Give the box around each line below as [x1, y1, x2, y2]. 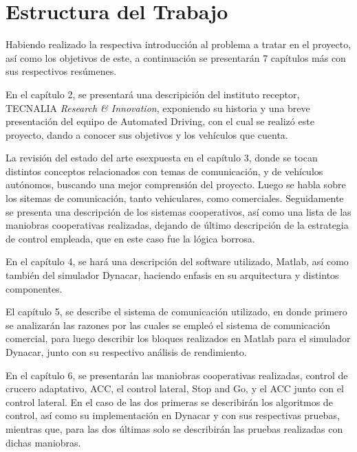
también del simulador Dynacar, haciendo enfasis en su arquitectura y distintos [6, 268, 339, 282]
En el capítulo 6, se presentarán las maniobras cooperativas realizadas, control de [6, 368, 348, 382]
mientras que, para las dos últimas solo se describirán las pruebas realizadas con [6, 421, 343, 436]
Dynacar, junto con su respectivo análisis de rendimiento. [6, 345, 247, 359]
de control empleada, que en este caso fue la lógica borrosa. [6, 231, 255, 245]
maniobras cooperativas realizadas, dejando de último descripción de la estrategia [6, 218, 349, 232]
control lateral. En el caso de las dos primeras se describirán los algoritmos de [6, 394, 333, 409]
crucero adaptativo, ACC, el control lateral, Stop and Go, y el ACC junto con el [6, 381, 344, 396]
